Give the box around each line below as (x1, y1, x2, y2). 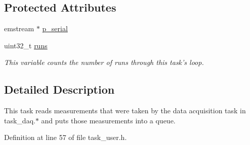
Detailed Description (4, 82, 115, 97)
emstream (4, 23, 34, 34)
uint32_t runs (4, 40, 48, 50)
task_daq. (4, 115, 35, 125)
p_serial (42, 23, 68, 34)
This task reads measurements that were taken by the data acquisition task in (4, 105, 246, 116)
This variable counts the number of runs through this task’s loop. (4, 57, 204, 67)
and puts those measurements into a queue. (41, 115, 176, 125)
